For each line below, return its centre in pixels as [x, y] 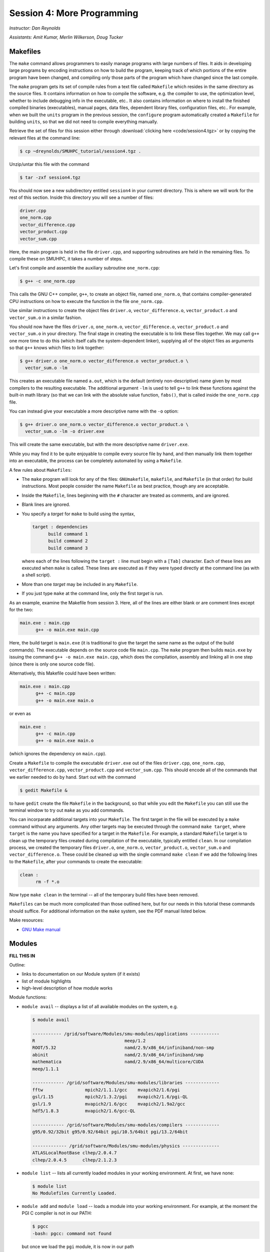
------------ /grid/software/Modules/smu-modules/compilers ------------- [126, 1125]
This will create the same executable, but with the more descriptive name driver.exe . [99, 444]
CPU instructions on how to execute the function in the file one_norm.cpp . [86, 301]
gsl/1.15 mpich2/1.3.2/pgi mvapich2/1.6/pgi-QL [110, 1097]
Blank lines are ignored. [46, 505]
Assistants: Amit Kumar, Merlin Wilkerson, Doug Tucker [66, 37]
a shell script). [36, 575]
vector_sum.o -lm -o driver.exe [65, 431]
